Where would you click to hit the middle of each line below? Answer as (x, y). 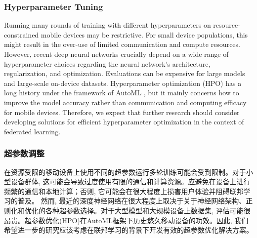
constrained (21, 34)
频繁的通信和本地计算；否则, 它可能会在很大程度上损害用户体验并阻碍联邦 (124, 191)
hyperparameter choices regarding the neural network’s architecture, (107, 63)
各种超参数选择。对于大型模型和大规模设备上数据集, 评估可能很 (148, 210)
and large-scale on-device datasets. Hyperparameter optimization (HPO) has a (123, 83)
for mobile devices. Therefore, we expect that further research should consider (122, 112)
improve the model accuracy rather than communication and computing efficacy (125, 102)
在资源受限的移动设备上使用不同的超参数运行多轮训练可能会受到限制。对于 (125, 172)
